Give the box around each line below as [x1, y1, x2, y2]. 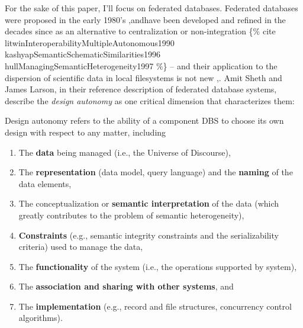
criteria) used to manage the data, [18, 240, 143, 253]
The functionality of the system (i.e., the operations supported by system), [18, 260, 297, 272]
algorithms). [18, 311, 63, 324]
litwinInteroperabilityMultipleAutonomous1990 [5, 36, 175, 49]
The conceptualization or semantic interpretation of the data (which [18, 197, 279, 210]
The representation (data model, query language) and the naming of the [18, 166, 293, 178]
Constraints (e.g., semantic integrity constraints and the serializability [18, 229, 279, 241]
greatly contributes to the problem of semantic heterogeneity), [18, 208, 244, 221]
